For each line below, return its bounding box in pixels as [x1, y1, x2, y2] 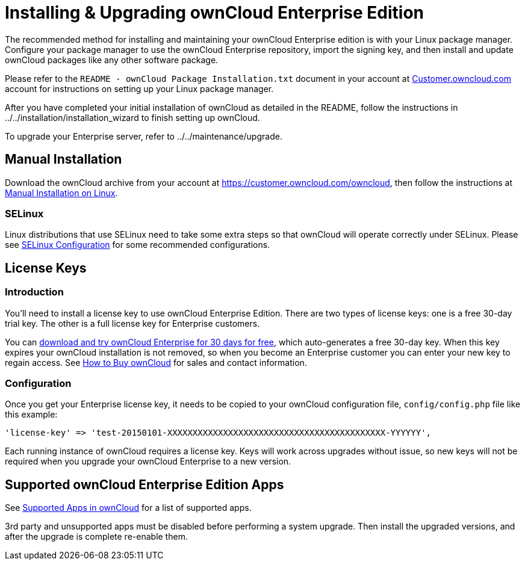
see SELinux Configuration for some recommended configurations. [5, 239, 270, 250]
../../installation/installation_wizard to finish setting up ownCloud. [5, 112, 260, 123]
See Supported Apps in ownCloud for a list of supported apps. [5, 502, 252, 513]
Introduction [5, 286, 64, 298]
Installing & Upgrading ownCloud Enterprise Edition [5, 2, 424, 23]
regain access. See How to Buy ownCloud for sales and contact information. [5, 357, 307, 368]
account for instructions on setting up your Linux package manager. [5, 83, 274, 94]
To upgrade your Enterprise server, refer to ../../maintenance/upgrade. [5, 131, 282, 141]
